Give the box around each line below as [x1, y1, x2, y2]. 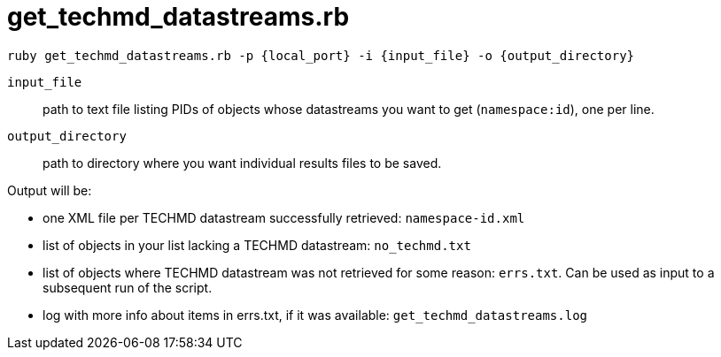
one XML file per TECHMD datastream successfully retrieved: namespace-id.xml [43, 209, 525, 225]
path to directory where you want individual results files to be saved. [43, 155, 442, 171]
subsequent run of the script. [43, 279, 213, 295]
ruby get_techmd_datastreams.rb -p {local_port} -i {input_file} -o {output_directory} [7, 48, 635, 63]
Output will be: [7, 182, 92, 198]
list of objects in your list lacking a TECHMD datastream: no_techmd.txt [43, 237, 471, 253]
